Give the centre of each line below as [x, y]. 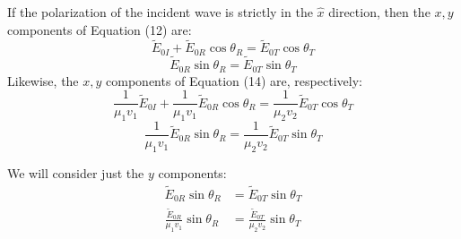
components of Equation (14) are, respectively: [234, 80]
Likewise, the [43, 80]
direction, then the [379, 12]
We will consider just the [76, 172]
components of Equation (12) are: [100, 29]
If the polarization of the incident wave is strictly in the [160, 12]
